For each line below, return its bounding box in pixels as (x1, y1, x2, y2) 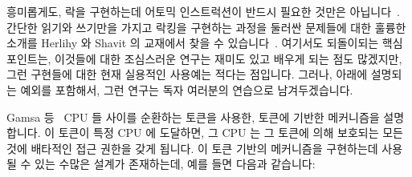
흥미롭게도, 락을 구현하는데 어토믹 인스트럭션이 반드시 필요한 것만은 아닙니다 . (6, 3, 401, 19)
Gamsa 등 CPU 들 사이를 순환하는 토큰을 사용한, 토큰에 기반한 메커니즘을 (6, 108, 380, 125)
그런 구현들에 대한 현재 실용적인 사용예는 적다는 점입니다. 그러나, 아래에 (6, 66, 368, 82)
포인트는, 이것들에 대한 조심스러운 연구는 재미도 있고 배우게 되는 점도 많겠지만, (6, 50, 402, 66)
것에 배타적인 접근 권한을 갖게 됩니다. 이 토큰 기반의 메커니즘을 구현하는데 (6, 139, 378, 156)
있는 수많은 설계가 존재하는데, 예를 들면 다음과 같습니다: (35, 155, 316, 172)
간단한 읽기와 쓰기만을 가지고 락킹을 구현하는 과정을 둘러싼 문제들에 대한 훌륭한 (6, 18, 406, 35)
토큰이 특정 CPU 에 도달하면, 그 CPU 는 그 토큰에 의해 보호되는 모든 (58, 124, 403, 141)
